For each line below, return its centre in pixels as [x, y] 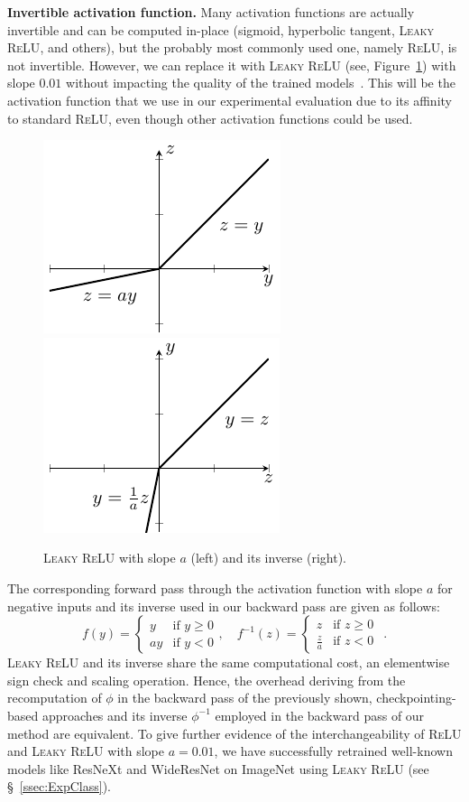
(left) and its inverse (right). [268, 558]
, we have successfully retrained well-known [333, 751]
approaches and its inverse [115, 715]
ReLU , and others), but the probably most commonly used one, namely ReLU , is [232, 47]
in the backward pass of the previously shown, [245, 698]
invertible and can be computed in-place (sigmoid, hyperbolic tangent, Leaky [221, 29]
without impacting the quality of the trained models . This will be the [261, 83]
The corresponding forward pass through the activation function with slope [215, 588]
